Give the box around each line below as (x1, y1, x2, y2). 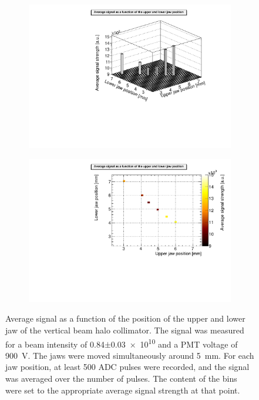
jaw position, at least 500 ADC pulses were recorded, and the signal (5, 361, 250, 373)
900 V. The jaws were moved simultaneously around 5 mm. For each (5, 349, 254, 361)
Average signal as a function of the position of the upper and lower (5, 312, 245, 325)
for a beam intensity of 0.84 (5, 338, 105, 350)
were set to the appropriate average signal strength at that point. (5, 384, 240, 396)
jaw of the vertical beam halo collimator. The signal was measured (5, 324, 244, 336)
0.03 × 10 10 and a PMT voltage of (110, 336, 238, 350)
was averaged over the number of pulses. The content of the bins (5, 372, 237, 385)
